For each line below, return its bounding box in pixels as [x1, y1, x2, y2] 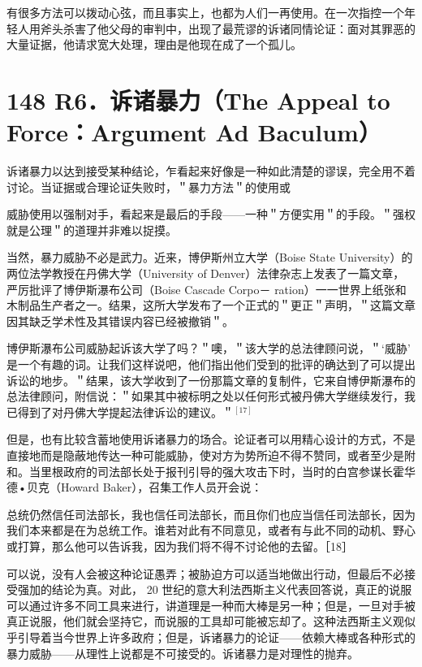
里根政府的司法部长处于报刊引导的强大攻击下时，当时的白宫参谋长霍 [40, 462, 404, 479]
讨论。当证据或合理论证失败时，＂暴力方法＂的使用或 [6, 178, 291, 195]
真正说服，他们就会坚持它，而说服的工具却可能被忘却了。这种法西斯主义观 [6, 613, 404, 630]
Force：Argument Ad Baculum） [6, 115, 381, 149]
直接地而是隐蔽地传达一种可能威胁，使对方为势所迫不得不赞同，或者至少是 [6, 447, 404, 463]
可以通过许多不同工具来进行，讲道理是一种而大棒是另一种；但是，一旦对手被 [6, 596, 416, 613]
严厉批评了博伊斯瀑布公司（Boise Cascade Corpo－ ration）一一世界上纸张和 [6, 280, 407, 297]
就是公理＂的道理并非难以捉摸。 [6, 221, 177, 238]
